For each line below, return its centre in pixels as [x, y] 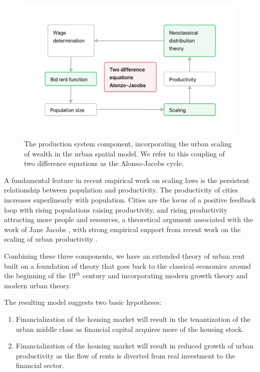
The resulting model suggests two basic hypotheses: [83, 302]
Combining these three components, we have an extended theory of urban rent [124, 256]
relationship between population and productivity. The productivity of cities [121, 190]
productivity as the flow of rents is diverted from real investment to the [125, 355]
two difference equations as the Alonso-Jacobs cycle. [104, 163]
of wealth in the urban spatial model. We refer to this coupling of [124, 153]
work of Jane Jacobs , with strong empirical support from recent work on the [122, 229]
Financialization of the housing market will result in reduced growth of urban [135, 346]
